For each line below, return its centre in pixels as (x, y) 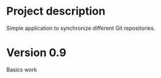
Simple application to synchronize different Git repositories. (81, 28)
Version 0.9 (37, 53)
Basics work (22, 69)
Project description (56, 11)
